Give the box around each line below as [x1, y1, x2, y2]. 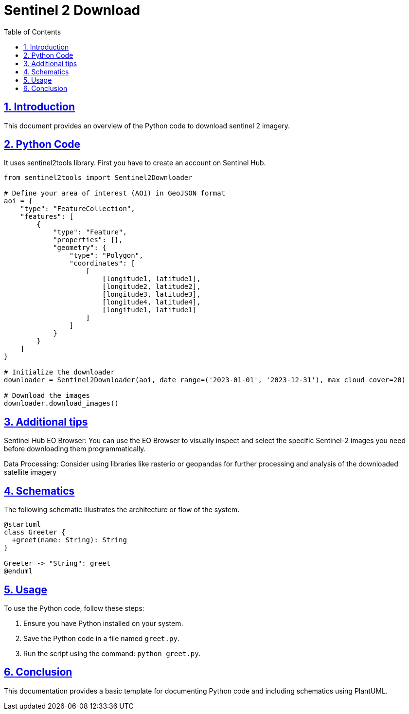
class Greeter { [4, 528, 66, 536]
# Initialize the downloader [4, 368, 115, 376]
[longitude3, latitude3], [102, 290, 201, 299]
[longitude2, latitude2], [102, 283, 201, 291]
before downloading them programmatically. [4, 445, 146, 453]
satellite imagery [4, 468, 57, 477]
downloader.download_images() [4, 399, 119, 408]
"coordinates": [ [69, 259, 135, 268]
